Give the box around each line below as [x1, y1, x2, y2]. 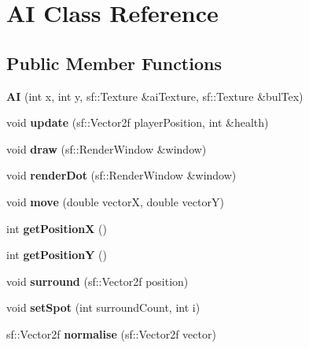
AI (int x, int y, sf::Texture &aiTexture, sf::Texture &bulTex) [6, 87, 303, 104]
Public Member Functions [6, 50, 222, 75]
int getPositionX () [6, 220, 107, 236]
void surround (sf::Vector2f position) [6, 272, 189, 289]
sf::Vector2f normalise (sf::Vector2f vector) [6, 325, 216, 342]
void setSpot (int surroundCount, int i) [6, 299, 200, 316]
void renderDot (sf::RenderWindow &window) [6, 167, 237, 183]
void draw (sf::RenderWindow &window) [6, 140, 207, 157]
